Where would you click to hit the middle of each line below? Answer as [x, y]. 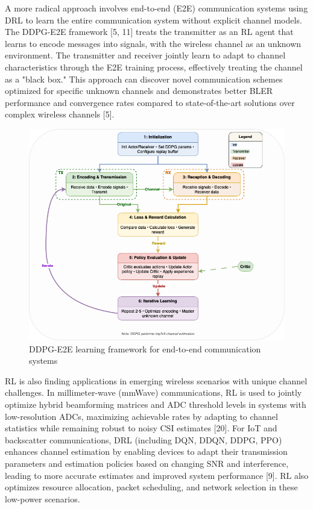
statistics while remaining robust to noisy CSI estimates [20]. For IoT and [141, 428]
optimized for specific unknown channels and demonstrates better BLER [139, 91]
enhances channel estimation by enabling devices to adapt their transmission [146, 451]
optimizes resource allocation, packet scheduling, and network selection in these [151, 487]
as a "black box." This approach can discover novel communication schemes [144, 79]
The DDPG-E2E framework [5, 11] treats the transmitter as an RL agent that [149, 32]
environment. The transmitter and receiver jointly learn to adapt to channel [145, 55]
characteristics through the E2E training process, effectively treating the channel [154, 67]
